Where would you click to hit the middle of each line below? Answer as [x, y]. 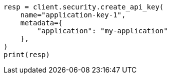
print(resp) [27, 55]
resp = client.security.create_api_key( [84, 7]
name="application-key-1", [73, 15]
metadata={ [41, 23]
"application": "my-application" [102, 31]
